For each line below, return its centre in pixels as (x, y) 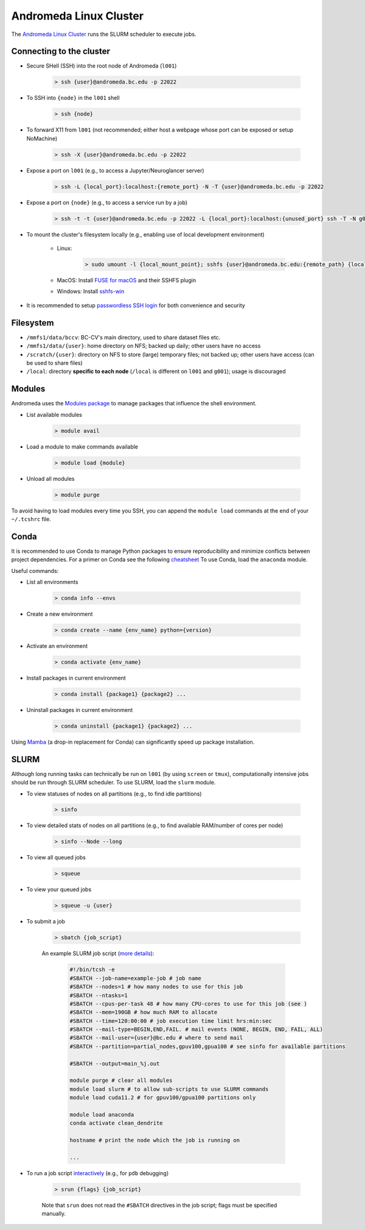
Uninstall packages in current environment (80, 709)
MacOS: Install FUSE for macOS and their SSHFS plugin (127, 280)
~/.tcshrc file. (31, 519)
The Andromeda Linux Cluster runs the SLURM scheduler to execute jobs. (104, 34)
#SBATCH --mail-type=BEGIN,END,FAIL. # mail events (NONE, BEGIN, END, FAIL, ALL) (196, 1029)
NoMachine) (42, 138)
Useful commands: (35, 571)
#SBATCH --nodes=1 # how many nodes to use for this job (156, 987)
